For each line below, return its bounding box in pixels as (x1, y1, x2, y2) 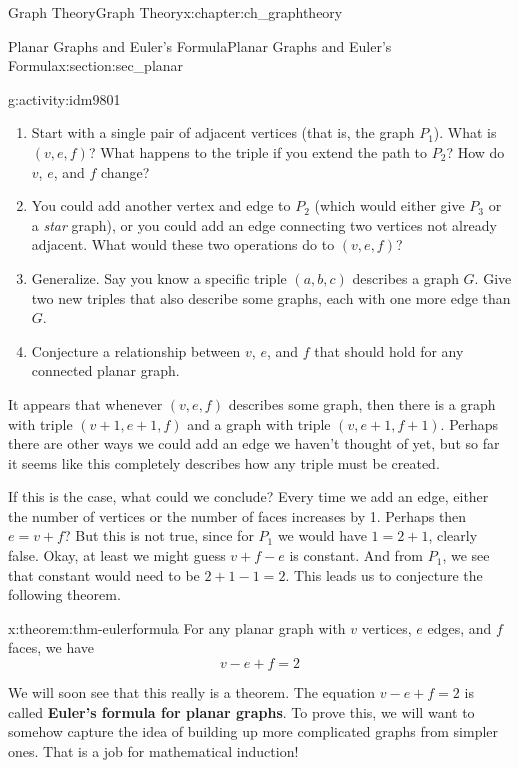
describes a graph (352, 267, 459, 288)
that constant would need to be (8, 564, 200, 585)
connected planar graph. (31, 360, 180, 381)
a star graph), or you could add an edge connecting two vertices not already (31, 214, 497, 235)
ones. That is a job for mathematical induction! (8, 740, 299, 761)
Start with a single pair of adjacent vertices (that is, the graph (31, 122, 415, 143)
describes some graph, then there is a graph (228, 393, 496, 414)
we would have (277, 525, 367, 546)
